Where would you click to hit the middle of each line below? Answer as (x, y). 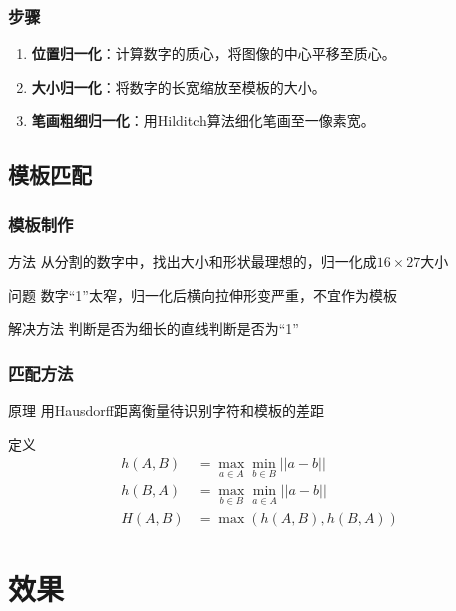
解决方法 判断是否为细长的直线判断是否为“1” (153, 328)
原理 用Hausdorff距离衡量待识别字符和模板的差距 (166, 410)
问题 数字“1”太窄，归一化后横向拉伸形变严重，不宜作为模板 (202, 294)
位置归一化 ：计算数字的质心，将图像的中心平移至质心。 (213, 53)
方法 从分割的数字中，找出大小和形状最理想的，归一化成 (192, 261)
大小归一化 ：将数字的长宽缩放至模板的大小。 (178, 86)
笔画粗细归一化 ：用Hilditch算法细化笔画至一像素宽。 (203, 120)
